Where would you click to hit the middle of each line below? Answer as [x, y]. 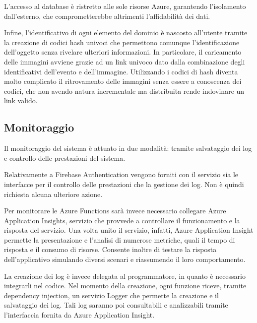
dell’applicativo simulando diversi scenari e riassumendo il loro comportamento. [125, 259]
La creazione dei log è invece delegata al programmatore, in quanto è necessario [125, 276]
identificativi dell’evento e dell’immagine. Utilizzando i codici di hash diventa [121, 71]
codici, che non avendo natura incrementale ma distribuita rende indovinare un [124, 91]
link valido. [21, 100]
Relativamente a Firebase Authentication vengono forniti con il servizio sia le [121, 174]
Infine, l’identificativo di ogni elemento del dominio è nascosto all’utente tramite [126, 32]
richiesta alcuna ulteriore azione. [53, 194]
